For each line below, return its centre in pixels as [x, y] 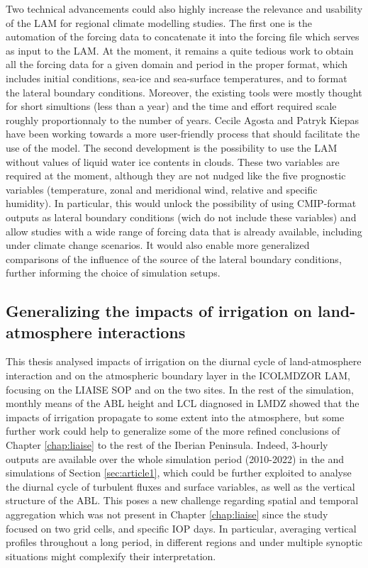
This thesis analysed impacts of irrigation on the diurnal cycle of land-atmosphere [184, 361]
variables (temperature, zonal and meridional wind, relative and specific [162, 189]
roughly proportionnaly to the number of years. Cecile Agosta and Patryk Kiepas [183, 119]
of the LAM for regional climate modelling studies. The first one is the [159, 22]
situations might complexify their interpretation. [111, 556]
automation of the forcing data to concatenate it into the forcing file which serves [183, 37]
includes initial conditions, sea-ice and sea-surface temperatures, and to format [177, 78]
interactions [141, 332]
